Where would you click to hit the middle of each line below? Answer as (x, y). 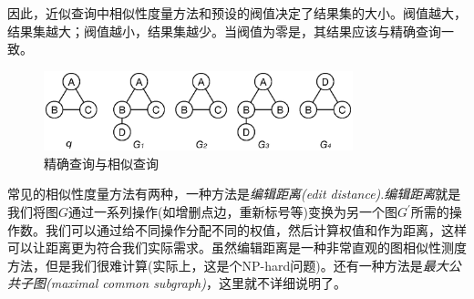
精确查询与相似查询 (101, 163)
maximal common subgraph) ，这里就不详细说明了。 (198, 283)
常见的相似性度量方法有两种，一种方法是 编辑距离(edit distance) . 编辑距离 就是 (234, 194)
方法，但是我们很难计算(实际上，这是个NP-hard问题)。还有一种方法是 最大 (228, 265)
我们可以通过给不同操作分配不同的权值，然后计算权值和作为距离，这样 (256, 229)
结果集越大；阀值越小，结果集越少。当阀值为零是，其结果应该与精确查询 (224, 31)
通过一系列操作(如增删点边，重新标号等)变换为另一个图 (233, 211)
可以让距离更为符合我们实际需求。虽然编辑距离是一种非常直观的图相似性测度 (237, 247)
